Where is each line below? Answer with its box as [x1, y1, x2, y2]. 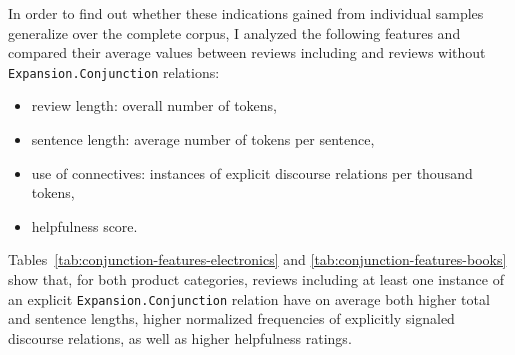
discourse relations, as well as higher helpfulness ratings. [8, 327, 352, 348]
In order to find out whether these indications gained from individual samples [8, 3, 484, 23]
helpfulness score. [31, 215, 138, 236]
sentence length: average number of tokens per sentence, [31, 129, 375, 150]
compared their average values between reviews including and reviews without [8, 42, 486, 63]
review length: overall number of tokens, [31, 95, 277, 116]
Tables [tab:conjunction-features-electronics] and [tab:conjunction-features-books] [8, 249, 507, 270]
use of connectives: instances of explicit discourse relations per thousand [31, 162, 473, 183]
